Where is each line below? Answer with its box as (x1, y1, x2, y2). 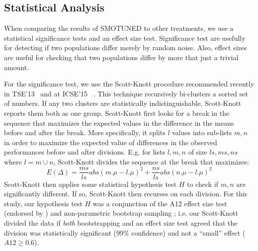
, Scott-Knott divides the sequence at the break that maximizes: (53, 156, 249, 167)
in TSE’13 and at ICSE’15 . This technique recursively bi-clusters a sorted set (4, 88, 248, 98)
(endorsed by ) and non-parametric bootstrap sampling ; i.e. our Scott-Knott (4, 208, 239, 218)
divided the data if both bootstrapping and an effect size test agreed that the (4, 217, 238, 228)
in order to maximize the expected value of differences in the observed (4, 137, 217, 147)
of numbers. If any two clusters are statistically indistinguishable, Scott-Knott (4, 98, 242, 108)
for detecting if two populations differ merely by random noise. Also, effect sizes (4, 42, 247, 53)
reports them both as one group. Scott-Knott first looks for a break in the (4, 107, 230, 118)
